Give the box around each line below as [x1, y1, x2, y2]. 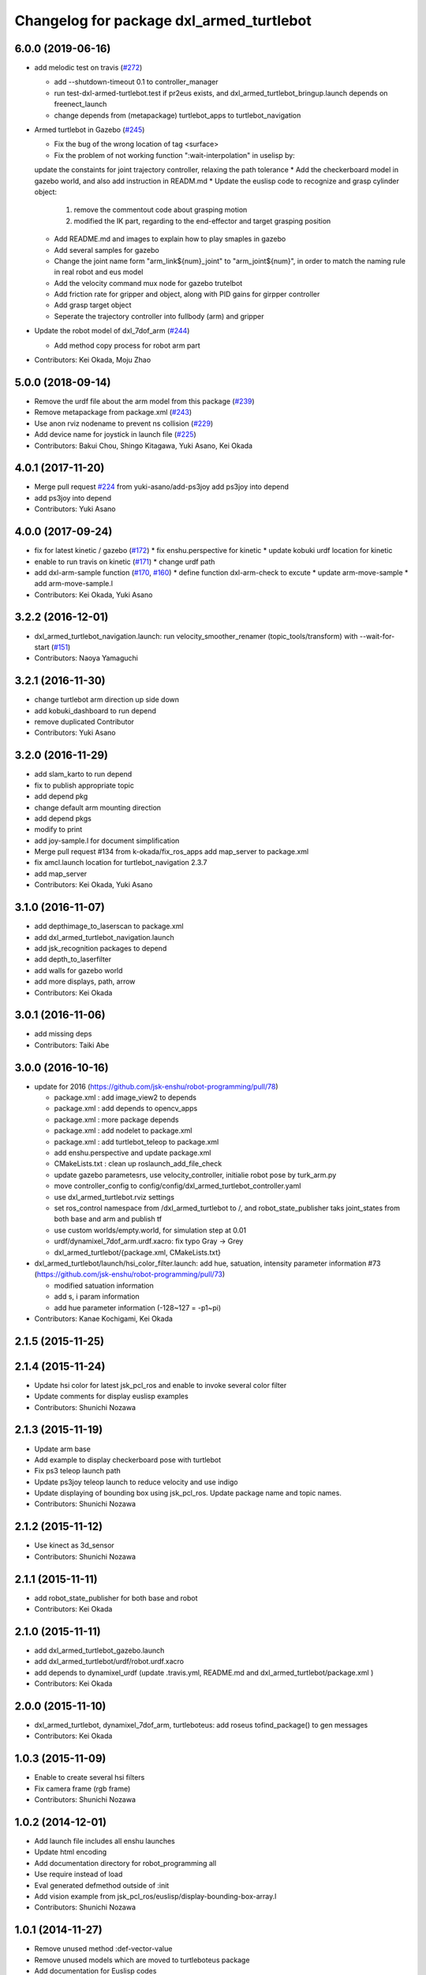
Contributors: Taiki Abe [34, 1040, 110, 1050]
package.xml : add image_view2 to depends [54, 1093, 197, 1102]
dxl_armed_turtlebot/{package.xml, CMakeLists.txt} [54, 1247, 221, 1257]
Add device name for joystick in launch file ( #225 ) [34, 430, 196, 439]
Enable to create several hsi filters [34, 1773, 145, 1782]
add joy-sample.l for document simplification [34, 836, 180, 845]
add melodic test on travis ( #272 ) [34, 63, 143, 73]
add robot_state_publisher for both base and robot [34, 1593, 198, 1603]
